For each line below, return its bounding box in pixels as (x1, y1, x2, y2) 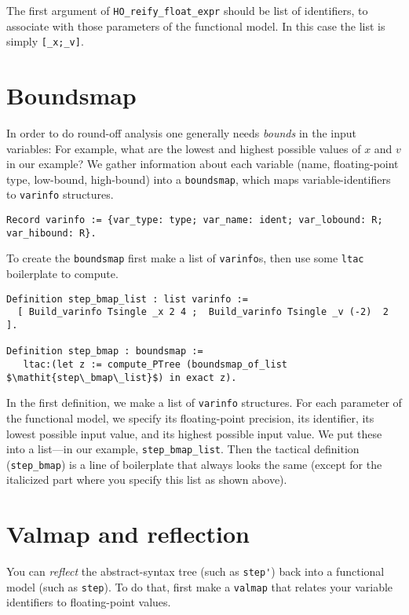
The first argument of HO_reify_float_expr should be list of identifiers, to (6, 2, 368, 18)
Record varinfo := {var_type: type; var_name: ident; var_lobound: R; (6, 214, 383, 226)
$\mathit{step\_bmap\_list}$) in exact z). (6, 372, 237, 383)
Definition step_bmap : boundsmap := (6, 346, 203, 357)
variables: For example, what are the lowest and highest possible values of (6, 140, 361, 156)
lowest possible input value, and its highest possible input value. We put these (6, 425, 382, 441)
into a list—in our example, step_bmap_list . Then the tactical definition (6, 441, 360, 457)
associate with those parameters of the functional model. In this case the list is (6, 17, 385, 34)
